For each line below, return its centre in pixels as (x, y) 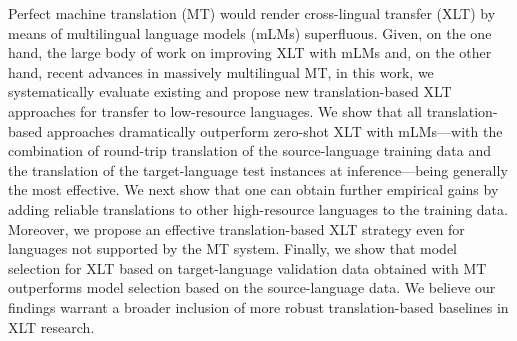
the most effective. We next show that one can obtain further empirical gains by (253, 189)
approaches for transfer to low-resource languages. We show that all (215, 110)
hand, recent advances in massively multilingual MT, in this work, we (221, 71)
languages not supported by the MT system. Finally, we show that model (233, 248)
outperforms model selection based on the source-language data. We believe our (252, 287)
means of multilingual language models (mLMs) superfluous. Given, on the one (250, 32)
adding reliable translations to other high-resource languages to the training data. (258, 208)
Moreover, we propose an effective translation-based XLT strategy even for (236, 228)
